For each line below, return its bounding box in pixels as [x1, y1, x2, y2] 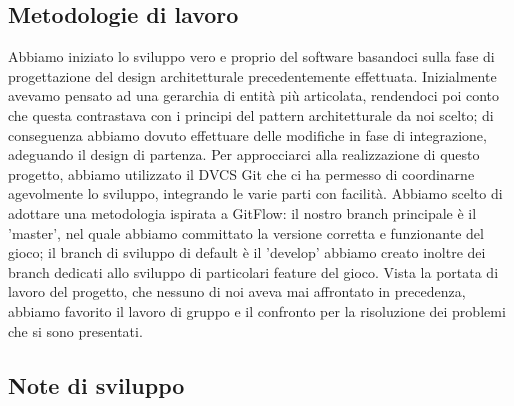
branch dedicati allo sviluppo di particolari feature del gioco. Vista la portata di [8, 261, 499, 282]
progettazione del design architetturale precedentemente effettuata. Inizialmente [8, 65, 497, 86]
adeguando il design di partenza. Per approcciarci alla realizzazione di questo [8, 144, 480, 165]
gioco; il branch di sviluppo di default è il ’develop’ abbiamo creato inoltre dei [8, 242, 486, 263]
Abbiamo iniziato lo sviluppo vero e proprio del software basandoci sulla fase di [8, 46, 495, 67]
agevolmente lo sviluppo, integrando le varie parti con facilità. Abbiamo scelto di [8, 183, 503, 204]
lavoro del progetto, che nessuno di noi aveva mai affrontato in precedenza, [8, 281, 466, 302]
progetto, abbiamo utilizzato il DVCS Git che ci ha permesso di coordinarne [8, 163, 475, 184]
